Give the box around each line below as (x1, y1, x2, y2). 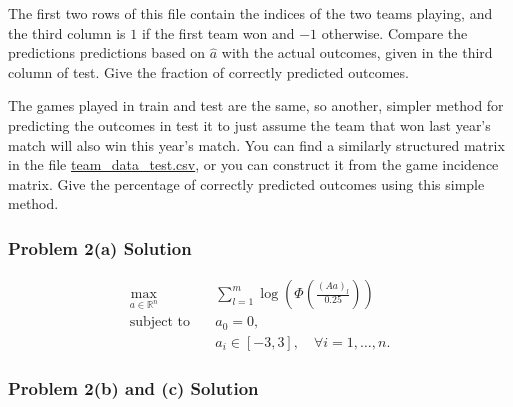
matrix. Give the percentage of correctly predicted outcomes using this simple (8, 173, 485, 194)
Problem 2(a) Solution (8, 235, 192, 260)
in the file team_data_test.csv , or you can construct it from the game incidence (8, 154, 499, 175)
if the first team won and (141, 22, 295, 43)
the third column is (8, 22, 126, 43)
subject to (129, 315, 191, 330)
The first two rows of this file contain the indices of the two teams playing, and (8, 3, 493, 23)
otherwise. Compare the (321, 22, 468, 43)
